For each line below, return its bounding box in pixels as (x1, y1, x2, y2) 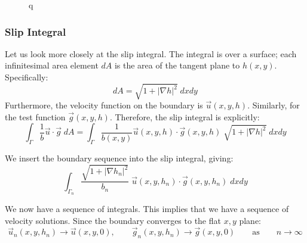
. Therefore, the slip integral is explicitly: (109, 110, 260, 123)
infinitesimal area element (5, 59, 99, 71)
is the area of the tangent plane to (114, 59, 240, 71)
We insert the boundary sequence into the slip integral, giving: (5, 152, 234, 164)
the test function (5, 110, 66, 123)
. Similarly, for (247, 99, 300, 111)
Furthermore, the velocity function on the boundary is (5, 99, 203, 111)
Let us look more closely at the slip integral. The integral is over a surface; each (5, 47, 297, 60)
